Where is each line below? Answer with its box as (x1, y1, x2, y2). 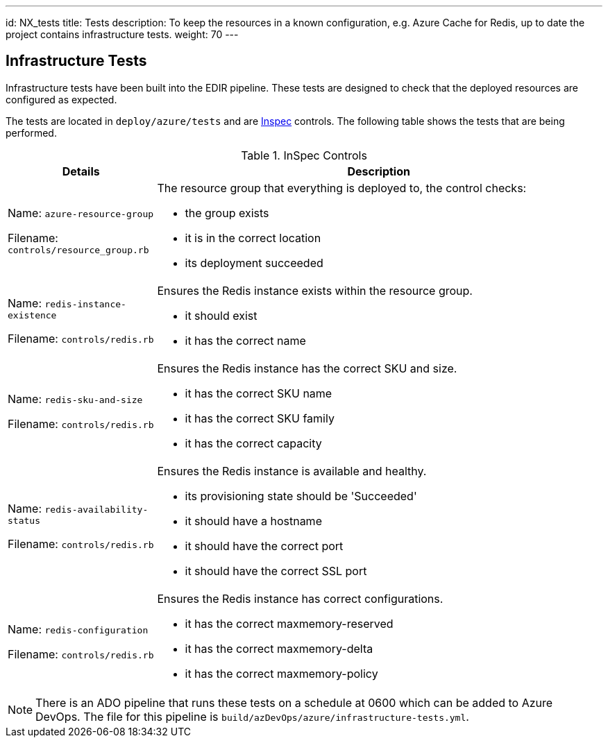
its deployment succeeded (185, 255, 323, 270)
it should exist (185, 308, 257, 323)
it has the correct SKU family (185, 411, 335, 425)
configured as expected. (6, 93, 117, 105)
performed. (6, 126, 57, 139)
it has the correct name (185, 333, 306, 348)
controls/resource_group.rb (8, 245, 149, 256)
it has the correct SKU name (185, 386, 332, 400)
